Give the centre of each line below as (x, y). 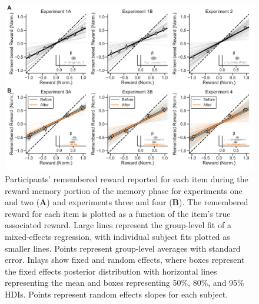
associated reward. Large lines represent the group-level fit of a (118, 225)
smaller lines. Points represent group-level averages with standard (123, 248)
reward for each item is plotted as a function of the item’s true (118, 213)
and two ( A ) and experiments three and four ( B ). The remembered (127, 202)
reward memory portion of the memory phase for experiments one (124, 190)
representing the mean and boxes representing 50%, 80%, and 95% (124, 283)
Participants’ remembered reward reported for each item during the (127, 178)
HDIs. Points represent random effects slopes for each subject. (117, 294)
